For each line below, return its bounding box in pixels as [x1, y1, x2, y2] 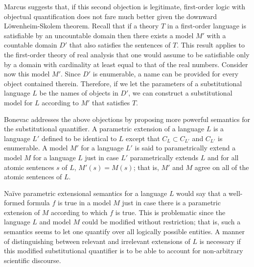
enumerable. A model [4, 143, 68, 153]
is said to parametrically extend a [135, 143, 236, 153]
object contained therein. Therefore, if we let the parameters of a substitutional [4, 78, 242, 88]
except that [126, 133, 160, 143]
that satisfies [92, 97, 130, 107]
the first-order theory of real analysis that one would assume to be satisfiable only [4, 49, 250, 59]
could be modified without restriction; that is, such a [82, 217, 241, 227]
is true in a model [58, 197, 111, 208]
